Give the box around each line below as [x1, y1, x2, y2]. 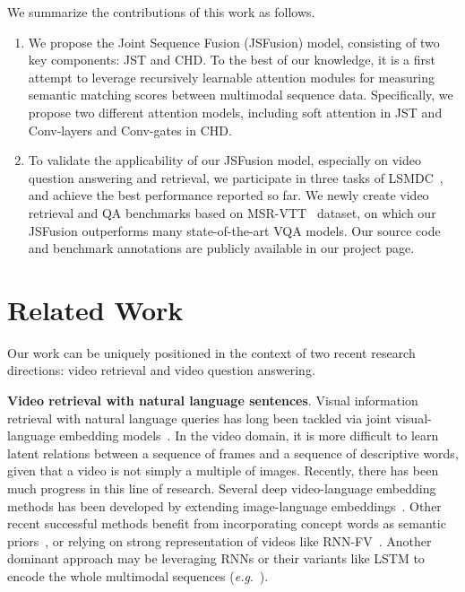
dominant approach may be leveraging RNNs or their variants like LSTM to [7, 549, 425, 568]
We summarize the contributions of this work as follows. [7, 3, 315, 21]
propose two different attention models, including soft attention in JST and [28, 102, 443, 121]
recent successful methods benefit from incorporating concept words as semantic [7, 514, 446, 533]
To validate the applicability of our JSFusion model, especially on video [28, 151, 421, 170]
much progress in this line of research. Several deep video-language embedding [7, 479, 436, 497]
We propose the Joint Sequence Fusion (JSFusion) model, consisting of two [28, 32, 440, 51]
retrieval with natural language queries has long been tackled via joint [7, 408, 392, 427]
